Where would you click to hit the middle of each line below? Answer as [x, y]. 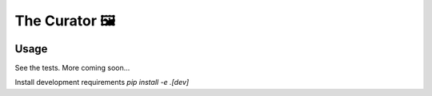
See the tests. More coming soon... [72, 68]
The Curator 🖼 [65, 21]
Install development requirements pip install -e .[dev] [102, 83]
